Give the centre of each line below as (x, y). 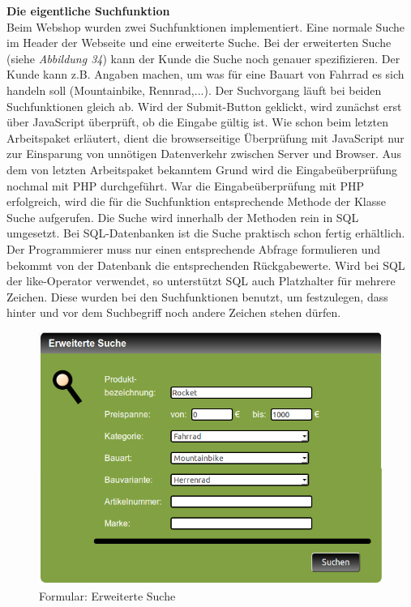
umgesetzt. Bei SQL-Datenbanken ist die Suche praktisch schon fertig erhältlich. (206, 233)
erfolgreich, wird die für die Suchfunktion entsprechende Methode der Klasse (196, 201)
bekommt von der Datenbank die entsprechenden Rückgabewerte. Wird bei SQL (206, 265)
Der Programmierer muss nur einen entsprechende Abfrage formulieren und (194, 248)
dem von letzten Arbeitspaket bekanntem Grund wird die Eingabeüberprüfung (202, 169)
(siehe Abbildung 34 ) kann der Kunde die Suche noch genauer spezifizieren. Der (203, 58)
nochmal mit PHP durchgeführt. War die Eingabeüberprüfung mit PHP (186, 185)
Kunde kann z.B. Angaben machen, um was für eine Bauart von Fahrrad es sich (205, 74)
